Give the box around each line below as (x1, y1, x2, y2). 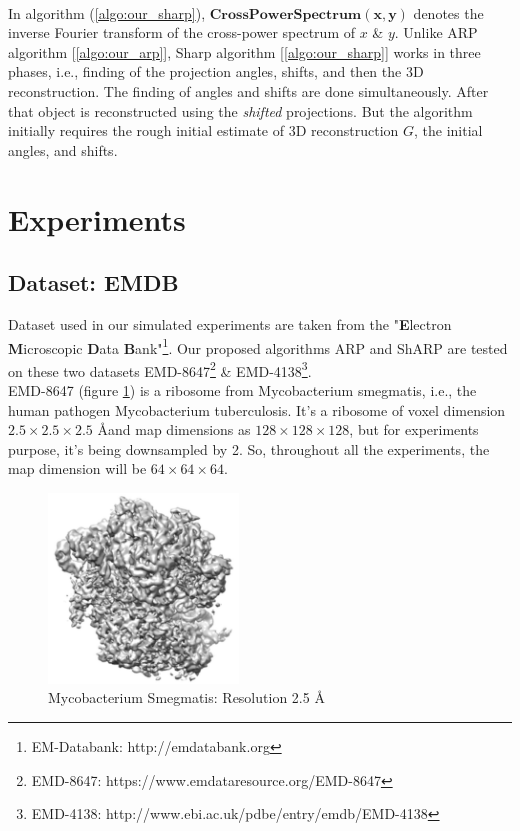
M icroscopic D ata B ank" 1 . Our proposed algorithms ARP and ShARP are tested (8, 334, 508, 358)
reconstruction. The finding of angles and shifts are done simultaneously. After (8, 80, 489, 101)
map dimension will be (8, 458, 147, 479)
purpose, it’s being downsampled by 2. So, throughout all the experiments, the (8, 438, 490, 459)
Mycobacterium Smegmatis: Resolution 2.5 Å (48, 687, 325, 708)
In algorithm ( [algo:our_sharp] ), (8, 2, 206, 23)
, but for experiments (349, 419, 479, 440)
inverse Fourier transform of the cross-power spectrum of (8, 22, 355, 43)
